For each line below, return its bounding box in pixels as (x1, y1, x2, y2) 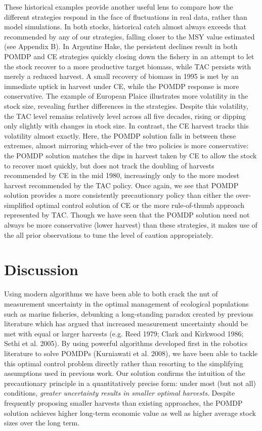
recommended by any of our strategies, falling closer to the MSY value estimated (4, 31, 255, 41)
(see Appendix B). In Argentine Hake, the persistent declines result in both (4, 41, 238, 52)
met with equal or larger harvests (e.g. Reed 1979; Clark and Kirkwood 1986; (4, 328, 244, 338)
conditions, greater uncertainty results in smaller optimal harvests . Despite (4, 387, 235, 398)
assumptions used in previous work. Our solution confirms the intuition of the (4, 368, 245, 378)
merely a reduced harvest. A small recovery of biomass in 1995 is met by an (4, 71, 239, 81)
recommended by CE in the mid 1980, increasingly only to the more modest (4, 170, 240, 181)
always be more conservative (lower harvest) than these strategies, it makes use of (4, 220, 257, 230)
